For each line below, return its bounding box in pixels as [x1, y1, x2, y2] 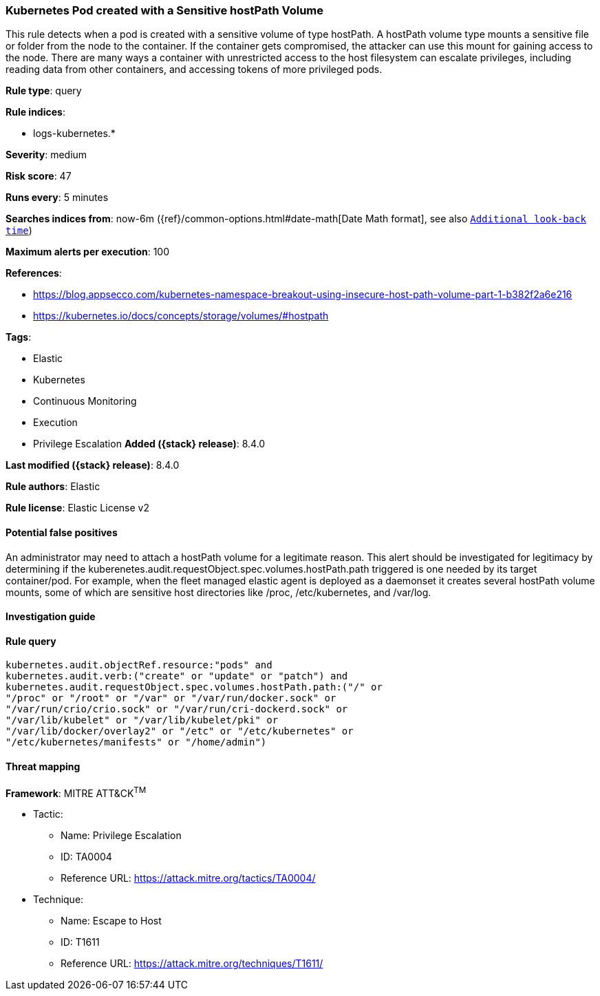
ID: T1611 [61, 936, 100, 949]
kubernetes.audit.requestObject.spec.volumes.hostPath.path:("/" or [6, 681, 383, 693]
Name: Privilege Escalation [61, 829, 182, 842]
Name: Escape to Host [61, 915, 162, 927]
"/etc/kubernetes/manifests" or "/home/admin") [6, 737, 267, 748]
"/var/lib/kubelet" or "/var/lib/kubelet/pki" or [6, 714, 279, 726]
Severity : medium [6, 149, 87, 161]
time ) [6, 224, 32, 237]
